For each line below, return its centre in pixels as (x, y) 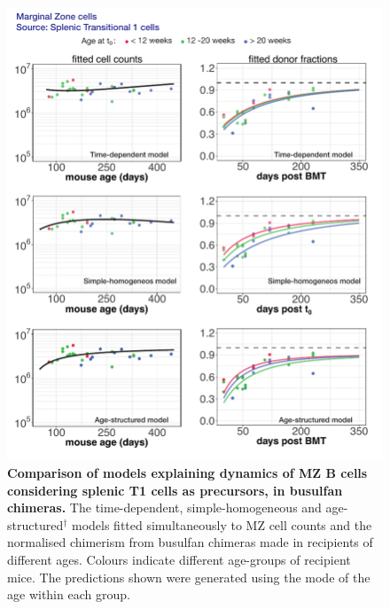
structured (35, 524)
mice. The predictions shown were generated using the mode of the (189, 577)
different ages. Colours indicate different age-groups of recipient (179, 559)
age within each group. (69, 594)
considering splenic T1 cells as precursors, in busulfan (175, 490)
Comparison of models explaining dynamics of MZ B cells (187, 472)
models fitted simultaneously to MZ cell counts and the (222, 524)
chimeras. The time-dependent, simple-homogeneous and (164, 507)
